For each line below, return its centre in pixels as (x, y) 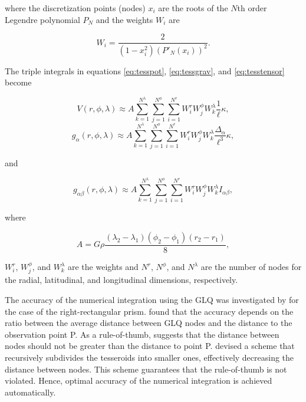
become (18, 82)
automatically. (30, 392)
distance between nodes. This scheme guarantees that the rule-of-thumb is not (146, 369)
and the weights (124, 19)
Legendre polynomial (42, 19)
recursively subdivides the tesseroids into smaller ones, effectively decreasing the (149, 357)
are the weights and (103, 267)
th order (252, 8)
